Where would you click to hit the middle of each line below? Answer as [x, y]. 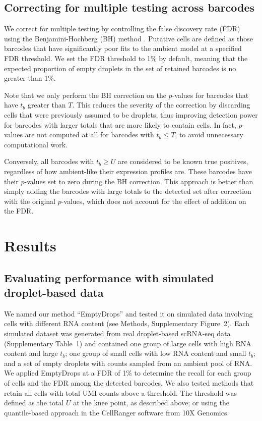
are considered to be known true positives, [183, 161]
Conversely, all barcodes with [49, 161]
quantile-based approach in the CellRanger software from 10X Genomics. [117, 412]
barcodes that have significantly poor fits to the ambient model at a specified [123, 48]
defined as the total [34, 403]
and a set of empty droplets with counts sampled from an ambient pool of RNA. [128, 363]
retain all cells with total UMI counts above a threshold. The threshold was [121, 392]
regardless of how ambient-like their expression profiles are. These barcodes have [128, 171]
